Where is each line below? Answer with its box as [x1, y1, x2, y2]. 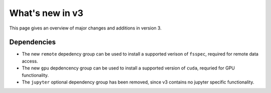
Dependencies [9, 38, 56, 46]
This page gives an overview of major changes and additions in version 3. [9, 25, 162, 31]
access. [22, 58, 38, 64]
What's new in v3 [9, 7, 84, 18]
